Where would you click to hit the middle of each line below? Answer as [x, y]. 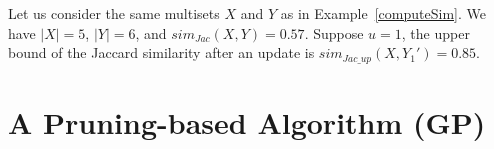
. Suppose [334, 32]
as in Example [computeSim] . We [383, 13]
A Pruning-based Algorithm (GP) [247, 121]
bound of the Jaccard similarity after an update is [161, 52]
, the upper [435, 32]
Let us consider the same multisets [114, 13]
